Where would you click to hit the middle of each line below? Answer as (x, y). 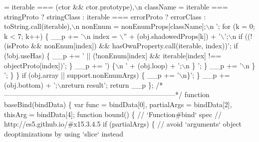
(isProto (16, 46)
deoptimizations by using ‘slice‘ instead (64, 133)
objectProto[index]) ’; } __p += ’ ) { (60, 65)
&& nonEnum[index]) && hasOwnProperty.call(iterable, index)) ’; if (134, 46)
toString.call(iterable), (38, 26)
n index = (102, 36)
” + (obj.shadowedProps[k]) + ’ (172, 36)
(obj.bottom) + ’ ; (31, 84)
